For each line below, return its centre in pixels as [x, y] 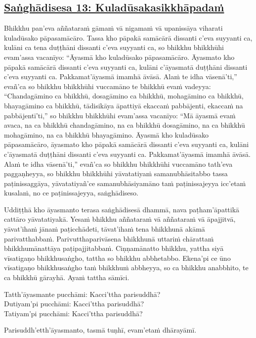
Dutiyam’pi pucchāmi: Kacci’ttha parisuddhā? [74, 304]
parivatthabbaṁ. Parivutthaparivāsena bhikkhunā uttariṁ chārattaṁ [109, 238]
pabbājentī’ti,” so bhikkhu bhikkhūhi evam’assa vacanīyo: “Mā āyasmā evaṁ [120, 115]
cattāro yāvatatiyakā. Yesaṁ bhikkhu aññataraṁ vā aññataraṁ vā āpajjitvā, [120, 219]
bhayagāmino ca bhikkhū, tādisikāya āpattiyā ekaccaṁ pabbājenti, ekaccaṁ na [124, 105]
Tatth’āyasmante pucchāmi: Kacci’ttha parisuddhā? [82, 294]
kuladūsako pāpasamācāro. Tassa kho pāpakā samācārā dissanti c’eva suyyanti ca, [128, 37]
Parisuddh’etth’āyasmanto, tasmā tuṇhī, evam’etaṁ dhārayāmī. [100, 330]
